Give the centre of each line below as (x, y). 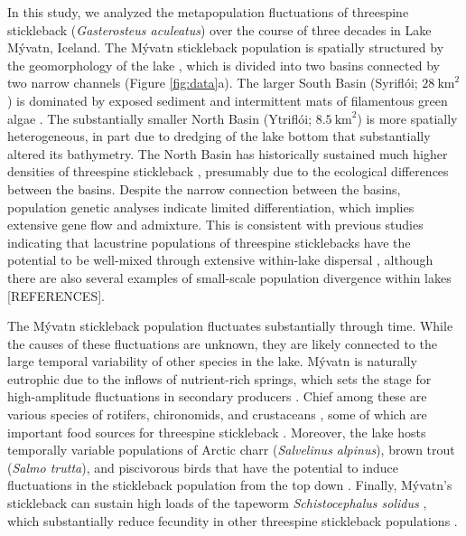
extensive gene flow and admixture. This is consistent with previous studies (215, 225)
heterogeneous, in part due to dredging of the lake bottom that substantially (219, 136)
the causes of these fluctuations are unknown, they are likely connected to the (222, 343)
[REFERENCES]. (56, 295)
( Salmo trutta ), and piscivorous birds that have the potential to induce (203, 467)
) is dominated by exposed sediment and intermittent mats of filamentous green (228, 100)
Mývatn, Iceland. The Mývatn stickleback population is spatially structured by (226, 47)
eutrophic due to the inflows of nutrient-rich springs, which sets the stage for (219, 378)
